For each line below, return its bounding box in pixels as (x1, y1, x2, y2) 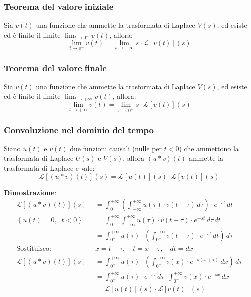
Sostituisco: (16, 245, 51, 252)
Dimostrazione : (4, 187, 57, 197)
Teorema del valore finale (4, 61, 107, 74)
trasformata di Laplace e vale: (4, 163, 95, 173)
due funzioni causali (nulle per (70, 143, 162, 153)
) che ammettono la (179, 143, 239, 153)
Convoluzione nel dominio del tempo (4, 123, 154, 136)
